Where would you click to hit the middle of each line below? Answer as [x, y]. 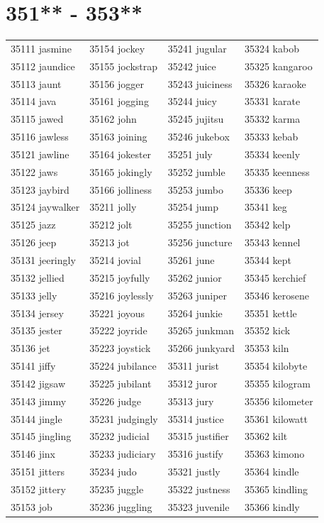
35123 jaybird [40, 189]
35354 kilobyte [276, 366]
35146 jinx [33, 454]
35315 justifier [198, 436]
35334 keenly [272, 154]
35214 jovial [115, 260]
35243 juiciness [200, 83]
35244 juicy [192, 101]
